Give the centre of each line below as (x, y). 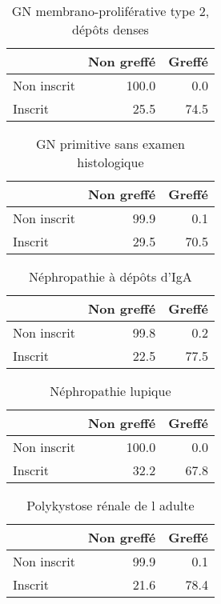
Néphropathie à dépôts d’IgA (110, 276)
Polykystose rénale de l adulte (110, 505)
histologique (110, 162)
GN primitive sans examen (110, 144)
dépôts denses (110, 29)
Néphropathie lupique (110, 391)
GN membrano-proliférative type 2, (110, 11)
